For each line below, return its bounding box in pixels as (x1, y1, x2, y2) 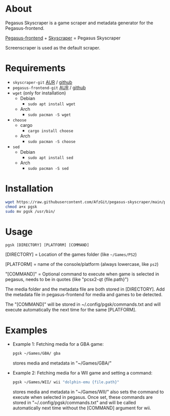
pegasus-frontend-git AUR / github (12, 84, 86, 90)
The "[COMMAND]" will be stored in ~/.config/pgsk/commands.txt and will (5, 301, 161, 307)
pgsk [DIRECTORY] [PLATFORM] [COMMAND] (5, 243, 90, 248)
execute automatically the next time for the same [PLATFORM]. (5, 307, 137, 313)
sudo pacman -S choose (27, 139, 76, 144)
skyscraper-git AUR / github (12, 79, 72, 85)
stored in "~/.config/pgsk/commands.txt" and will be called (12, 400, 136, 406)
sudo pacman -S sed (27, 166, 69, 171)
